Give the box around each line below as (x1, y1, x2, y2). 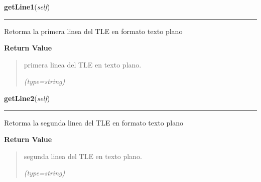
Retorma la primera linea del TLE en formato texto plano (4, 25, 183, 36)
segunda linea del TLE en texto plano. (24, 150, 142, 161)
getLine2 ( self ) (4, 92, 50, 103)
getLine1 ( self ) (4, 1, 50, 11)
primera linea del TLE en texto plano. (24, 59, 142, 69)
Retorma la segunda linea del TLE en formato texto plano (4, 117, 183, 127)
